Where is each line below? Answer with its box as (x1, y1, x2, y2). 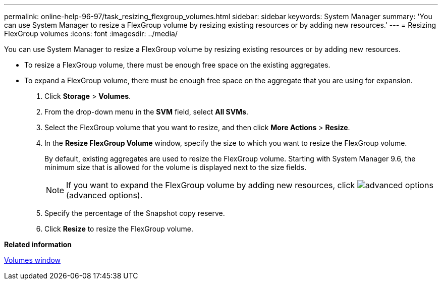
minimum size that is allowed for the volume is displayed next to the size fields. (44, 163, 307, 172)
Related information (4, 240, 72, 249)
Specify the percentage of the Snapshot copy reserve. (44, 209, 225, 217)
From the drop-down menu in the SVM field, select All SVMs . (44, 107, 249, 116)
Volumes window (4, 256, 61, 264)
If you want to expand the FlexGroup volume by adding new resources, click (66, 180, 355, 190)
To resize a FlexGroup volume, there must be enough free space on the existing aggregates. (24, 61, 330, 69)
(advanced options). (66, 190, 143, 200)
